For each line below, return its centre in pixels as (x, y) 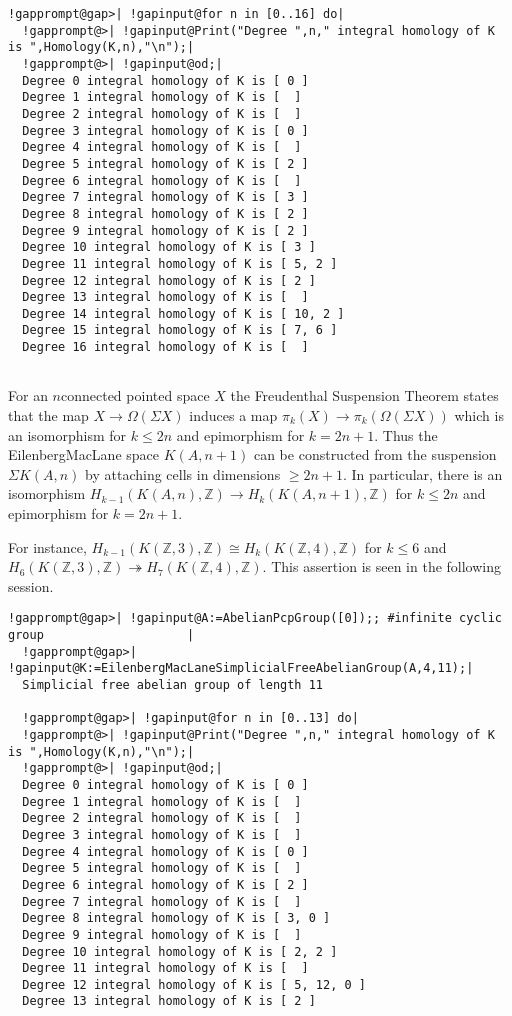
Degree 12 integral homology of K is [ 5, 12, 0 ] (194, 984)
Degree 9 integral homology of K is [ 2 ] (165, 230)
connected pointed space (135, 395)
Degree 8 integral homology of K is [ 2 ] (165, 213)
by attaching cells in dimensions (183, 473)
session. (31, 585)
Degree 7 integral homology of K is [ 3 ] (165, 197)
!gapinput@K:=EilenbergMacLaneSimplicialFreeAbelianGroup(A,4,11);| (241, 668)
